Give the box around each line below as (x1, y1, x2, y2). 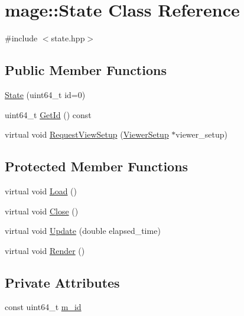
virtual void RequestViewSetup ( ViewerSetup (5, 128, 169, 141)
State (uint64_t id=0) (5, 88, 86, 100)
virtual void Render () (5, 244, 85, 256)
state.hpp (51, 32, 85, 44)
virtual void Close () (5, 204, 79, 217)
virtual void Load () (5, 184, 77, 197)
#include (5, 32, 38, 44)
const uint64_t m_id (5, 301, 82, 313)
